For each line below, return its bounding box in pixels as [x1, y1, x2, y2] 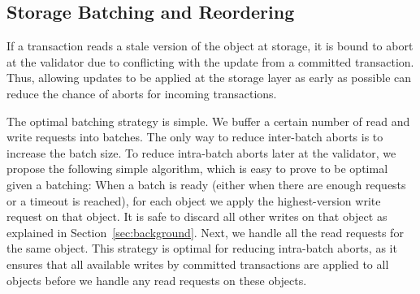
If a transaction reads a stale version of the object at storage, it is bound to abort [6, 37, 414, 54]
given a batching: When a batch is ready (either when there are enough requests [6, 175, 406, 192]
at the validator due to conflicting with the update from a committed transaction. [6, 53, 414, 70]
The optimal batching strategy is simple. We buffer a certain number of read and [6, 112, 410, 129]
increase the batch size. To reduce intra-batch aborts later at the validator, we [6, 144, 396, 161]
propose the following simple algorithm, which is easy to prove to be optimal [6, 160, 388, 177]
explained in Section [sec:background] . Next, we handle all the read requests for [6, 223, 404, 240]
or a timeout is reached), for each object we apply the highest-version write [6, 192, 381, 209]
